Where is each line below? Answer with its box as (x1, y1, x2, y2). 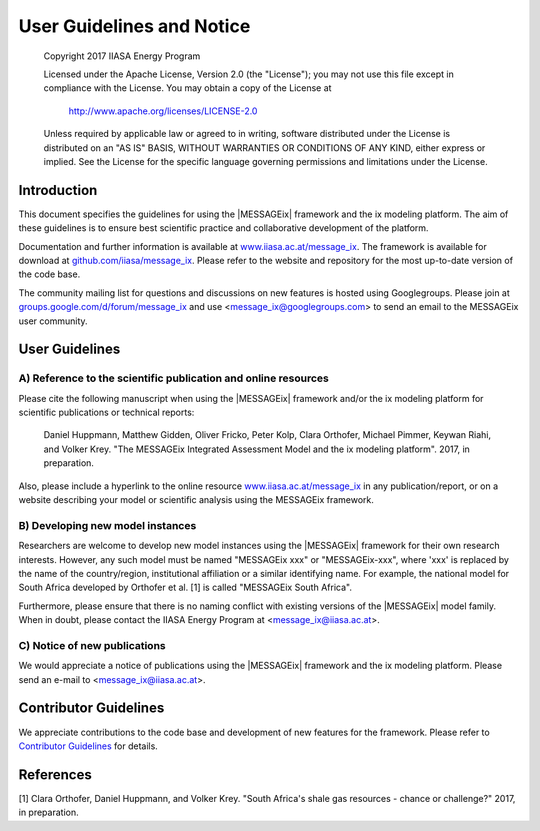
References (18, 766, 92, 783)
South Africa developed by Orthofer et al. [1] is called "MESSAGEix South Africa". (18, 581, 352, 594)
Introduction (18, 181, 98, 199)
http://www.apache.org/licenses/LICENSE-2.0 (68, 105, 258, 117)
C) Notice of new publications (18, 638, 166, 652)
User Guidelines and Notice (18, 15, 251, 37)
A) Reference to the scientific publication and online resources (18, 371, 330, 385)
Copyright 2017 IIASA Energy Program (43, 50, 201, 62)
